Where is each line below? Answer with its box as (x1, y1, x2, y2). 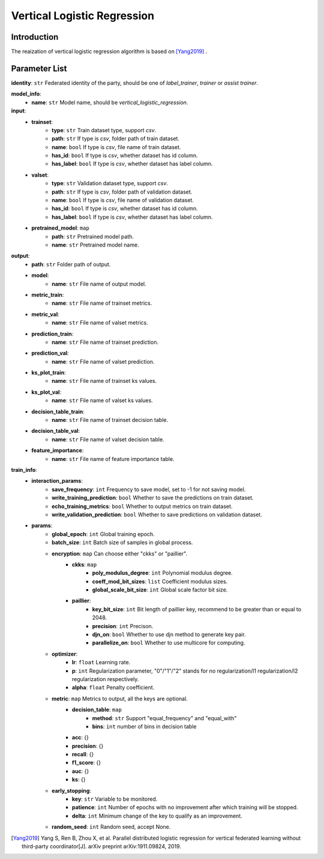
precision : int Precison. (92, 622, 154, 629)
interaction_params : (31, 477, 83, 485)
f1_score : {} (72, 759, 101, 766)
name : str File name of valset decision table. (52, 436, 164, 443)
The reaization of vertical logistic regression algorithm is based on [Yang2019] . (11, 48, 208, 55)
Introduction (11, 32, 59, 42)
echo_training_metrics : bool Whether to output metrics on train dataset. (52, 503, 233, 510)
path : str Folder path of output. (31, 260, 111, 267)
